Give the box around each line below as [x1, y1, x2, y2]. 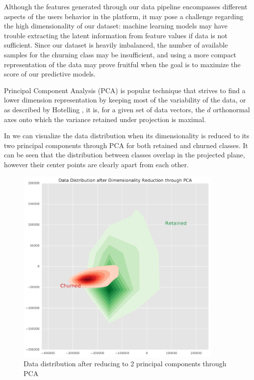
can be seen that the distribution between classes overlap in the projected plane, [4, 150, 245, 160]
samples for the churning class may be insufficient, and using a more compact [4, 49, 236, 59]
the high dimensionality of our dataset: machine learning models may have [4, 21, 228, 31]
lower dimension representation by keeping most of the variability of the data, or [4, 95, 246, 105]
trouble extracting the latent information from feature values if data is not [4, 30, 228, 40]
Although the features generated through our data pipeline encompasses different [4, 1, 248, 11]
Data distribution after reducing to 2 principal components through [24, 358, 227, 369]
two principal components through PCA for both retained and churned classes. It [4, 140, 248, 150]
